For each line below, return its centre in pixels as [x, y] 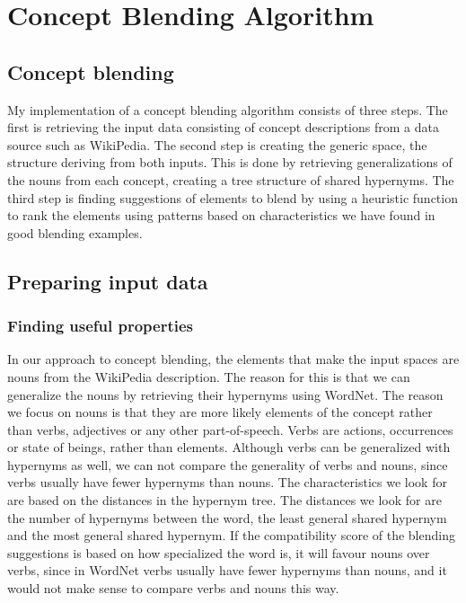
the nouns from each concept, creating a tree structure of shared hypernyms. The [231, 179]
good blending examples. [75, 232]
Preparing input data [108, 281]
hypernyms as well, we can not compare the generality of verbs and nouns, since [228, 464]
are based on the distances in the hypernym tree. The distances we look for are [224, 500]
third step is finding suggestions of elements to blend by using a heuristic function [233, 197]
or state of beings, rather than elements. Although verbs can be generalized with [229, 447]
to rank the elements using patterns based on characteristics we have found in [221, 215]
